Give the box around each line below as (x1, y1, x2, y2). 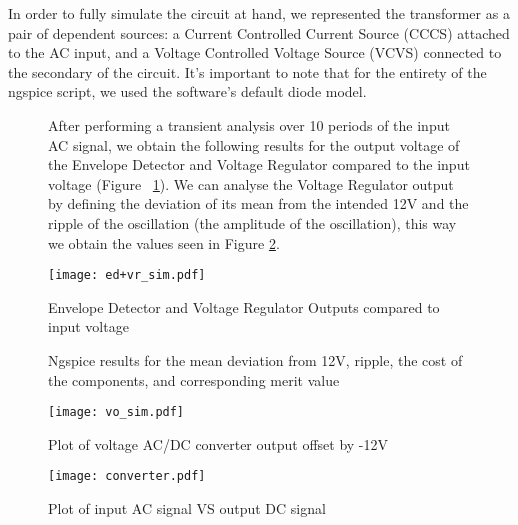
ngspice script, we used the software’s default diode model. (8, 81, 367, 102)
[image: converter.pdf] (48, 469, 206, 484)
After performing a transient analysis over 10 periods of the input (48, 114, 450, 135)
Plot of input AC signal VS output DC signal (48, 498, 326, 519)
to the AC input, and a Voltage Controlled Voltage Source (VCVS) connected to (8, 42, 502, 63)
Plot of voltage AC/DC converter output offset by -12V (48, 433, 389, 454)
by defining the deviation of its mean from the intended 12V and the (48, 193, 469, 214)
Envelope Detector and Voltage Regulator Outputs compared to (48, 296, 440, 317)
